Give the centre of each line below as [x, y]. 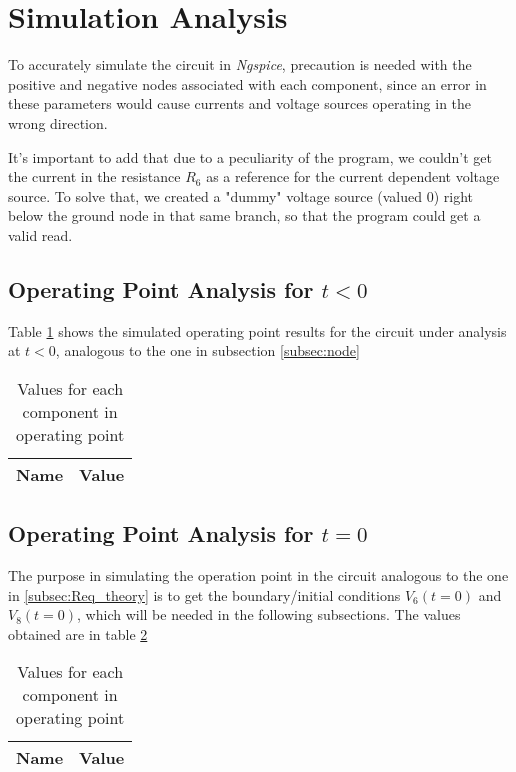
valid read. [40, 234]
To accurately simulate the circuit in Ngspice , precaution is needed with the [240, 64]
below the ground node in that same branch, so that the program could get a [244, 215]
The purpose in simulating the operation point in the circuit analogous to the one [258, 575]
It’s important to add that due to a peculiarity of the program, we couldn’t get [250, 156]
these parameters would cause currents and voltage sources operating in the [240, 103]
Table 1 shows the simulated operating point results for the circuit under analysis [257, 330]
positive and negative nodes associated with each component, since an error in [247, 83]
